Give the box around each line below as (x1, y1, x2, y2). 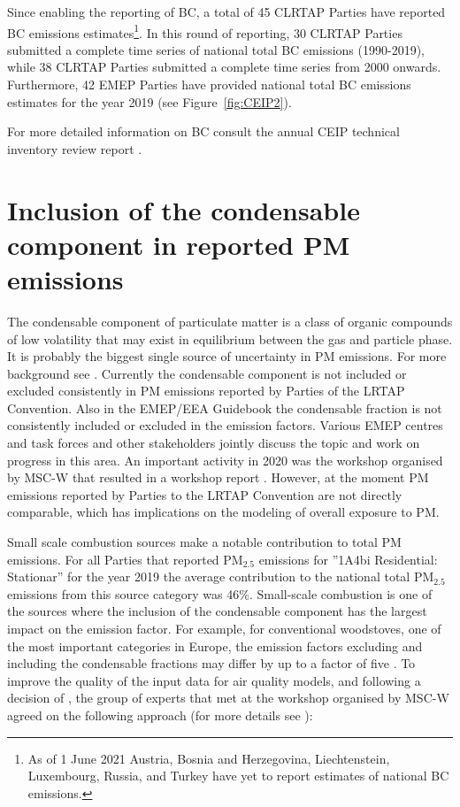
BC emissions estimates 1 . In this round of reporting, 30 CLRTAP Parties (7, 20, 402, 42)
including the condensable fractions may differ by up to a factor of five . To (7, 654, 416, 672)
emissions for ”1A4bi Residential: (258, 550, 438, 568)
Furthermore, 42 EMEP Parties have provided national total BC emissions (7, 75, 411, 94)
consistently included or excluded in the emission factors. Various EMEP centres (7, 416, 443, 434)
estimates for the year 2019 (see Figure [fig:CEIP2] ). (7, 92, 292, 111)
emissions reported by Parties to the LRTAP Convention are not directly (7, 485, 402, 503)
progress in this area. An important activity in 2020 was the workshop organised (7, 450, 443, 469)
